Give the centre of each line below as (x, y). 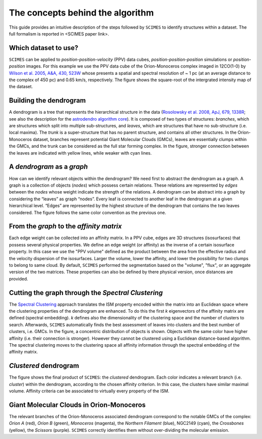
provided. (19, 279)
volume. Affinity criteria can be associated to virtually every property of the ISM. (89, 391)
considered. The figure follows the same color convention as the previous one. (88, 212)
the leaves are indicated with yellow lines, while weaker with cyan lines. (81, 153)
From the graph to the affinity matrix (65, 226)
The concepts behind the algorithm (81, 13)
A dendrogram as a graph (49, 167)
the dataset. (21, 87)
